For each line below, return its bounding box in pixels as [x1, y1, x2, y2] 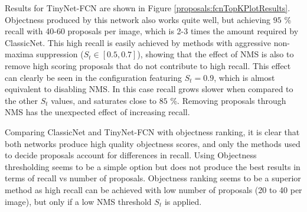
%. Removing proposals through [170, 94, 286, 106]
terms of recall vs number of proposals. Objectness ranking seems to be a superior [5, 172, 301, 184]
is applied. [164, 195, 202, 207]
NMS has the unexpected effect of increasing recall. [5, 106, 190, 118]
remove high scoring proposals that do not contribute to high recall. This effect [5, 59, 291, 71]
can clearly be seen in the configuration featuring [5, 71, 182, 83]
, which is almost [214, 71, 275, 83]
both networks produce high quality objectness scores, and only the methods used [5, 137, 301, 149]
